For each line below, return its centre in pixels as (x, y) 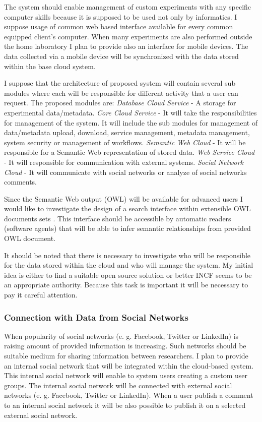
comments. (21, 182)
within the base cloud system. (50, 66)
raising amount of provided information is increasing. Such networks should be (125, 346)
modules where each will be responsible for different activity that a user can (121, 93)
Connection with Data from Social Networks (96, 317)
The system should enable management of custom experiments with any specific (128, 7)
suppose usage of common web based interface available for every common (119, 26)
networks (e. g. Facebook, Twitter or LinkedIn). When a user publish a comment (129, 395)
